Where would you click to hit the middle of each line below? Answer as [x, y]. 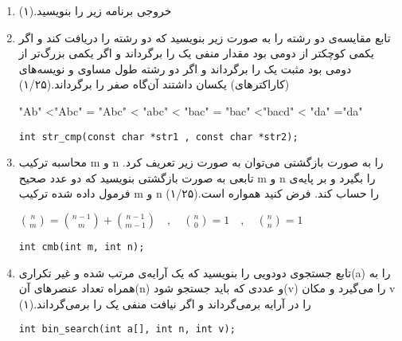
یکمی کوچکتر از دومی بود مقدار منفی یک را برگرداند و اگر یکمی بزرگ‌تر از [196, 53]
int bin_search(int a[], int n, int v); [127, 329]
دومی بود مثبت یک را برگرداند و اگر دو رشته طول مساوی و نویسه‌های [185, 68]
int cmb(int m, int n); [82, 247]
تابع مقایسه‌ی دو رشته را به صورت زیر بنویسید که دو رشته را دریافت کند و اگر [205, 37]
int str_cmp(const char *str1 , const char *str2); [158, 137]
